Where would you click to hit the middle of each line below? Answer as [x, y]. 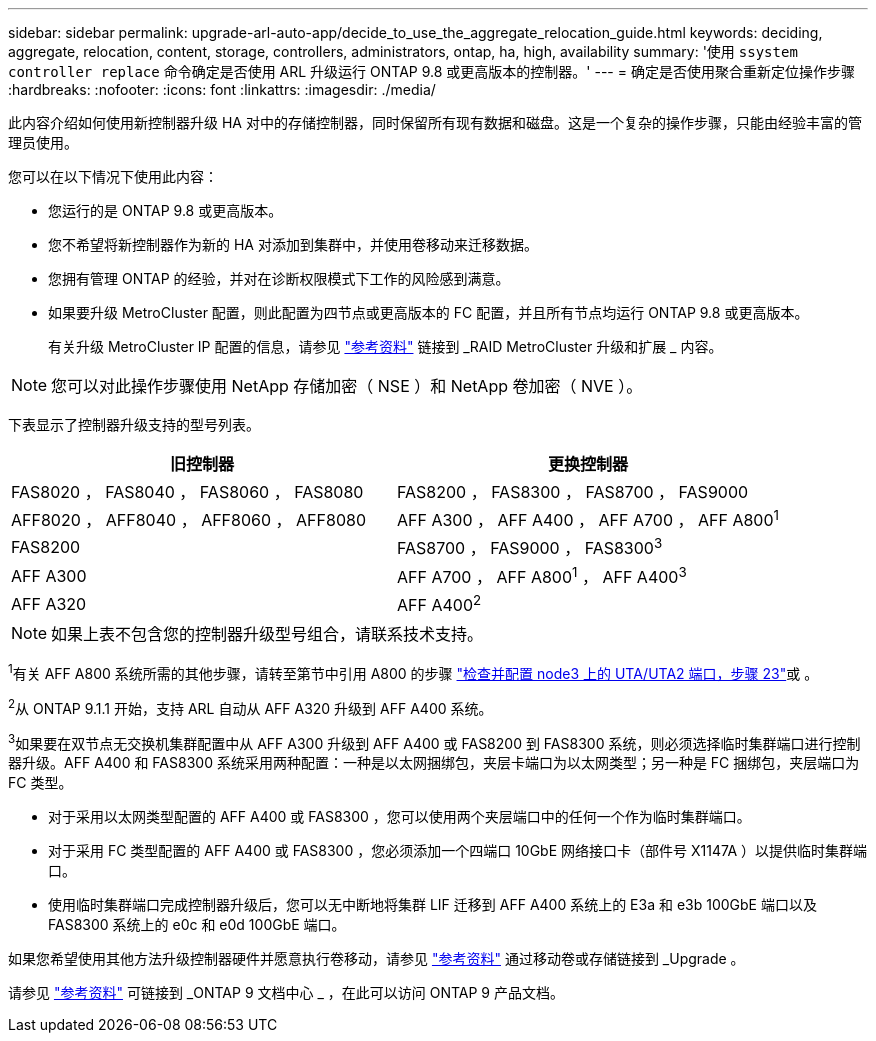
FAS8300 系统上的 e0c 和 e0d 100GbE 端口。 [197, 925]
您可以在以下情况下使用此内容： [113, 176]
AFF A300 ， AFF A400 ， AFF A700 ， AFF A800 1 [587, 519]
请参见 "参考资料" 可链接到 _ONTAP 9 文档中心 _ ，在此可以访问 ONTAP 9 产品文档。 [286, 993]
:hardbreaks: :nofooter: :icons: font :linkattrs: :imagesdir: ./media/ [222, 89]
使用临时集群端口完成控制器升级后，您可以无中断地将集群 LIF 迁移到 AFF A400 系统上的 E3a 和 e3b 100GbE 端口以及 [432, 905]
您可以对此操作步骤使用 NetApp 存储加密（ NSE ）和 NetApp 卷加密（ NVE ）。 [347, 386]
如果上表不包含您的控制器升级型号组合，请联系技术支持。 [267, 634]
